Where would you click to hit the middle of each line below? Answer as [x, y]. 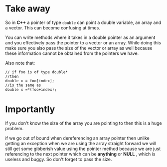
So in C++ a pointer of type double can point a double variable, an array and [83, 22]
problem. [14, 128]
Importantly [30, 109]
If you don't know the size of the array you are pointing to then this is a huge [83, 123]
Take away [28, 9]
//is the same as [23, 85]
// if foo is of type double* [37, 72]
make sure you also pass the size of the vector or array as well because [79, 48]
